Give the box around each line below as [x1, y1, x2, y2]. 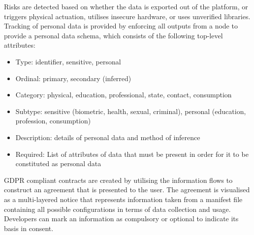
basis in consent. [4, 223, 54, 233]
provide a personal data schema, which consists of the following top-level [4, 30, 223, 40]
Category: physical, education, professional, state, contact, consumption [15, 89, 232, 100]
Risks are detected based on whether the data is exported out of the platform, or [4, 1, 248, 11]
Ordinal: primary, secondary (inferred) [15, 73, 131, 83]
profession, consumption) [15, 116, 91, 126]
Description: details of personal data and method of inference [15, 132, 200, 142]
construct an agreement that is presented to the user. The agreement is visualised [4, 184, 250, 195]
